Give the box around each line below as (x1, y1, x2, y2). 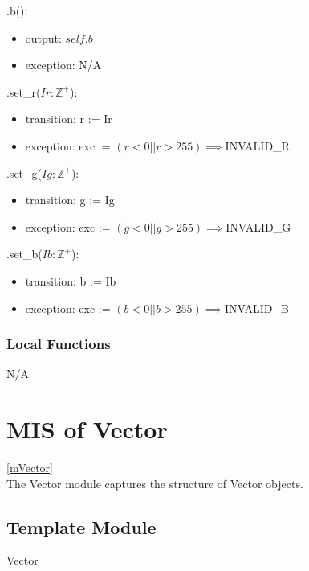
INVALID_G (226, 218, 291, 235)
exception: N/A (25, 56, 102, 73)
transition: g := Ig (25, 191, 115, 208)
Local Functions (6, 334, 111, 354)
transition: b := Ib (25, 272, 116, 289)
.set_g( (6, 164, 43, 181)
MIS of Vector (6, 413, 168, 446)
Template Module (6, 514, 157, 539)
